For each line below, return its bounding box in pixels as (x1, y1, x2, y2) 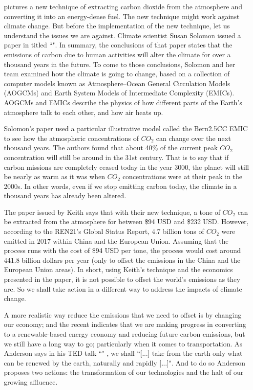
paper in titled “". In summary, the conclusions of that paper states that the (4, 40, 232, 50)
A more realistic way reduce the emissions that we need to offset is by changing (4, 309, 242, 320)
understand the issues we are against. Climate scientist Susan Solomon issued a (4, 30, 241, 40)
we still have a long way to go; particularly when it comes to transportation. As (4, 338, 243, 348)
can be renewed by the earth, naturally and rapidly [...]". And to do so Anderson (4, 357, 246, 367)
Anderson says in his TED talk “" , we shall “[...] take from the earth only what (4, 348, 243, 358)
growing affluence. (4, 376, 58, 387)
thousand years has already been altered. (4, 190, 126, 201)
